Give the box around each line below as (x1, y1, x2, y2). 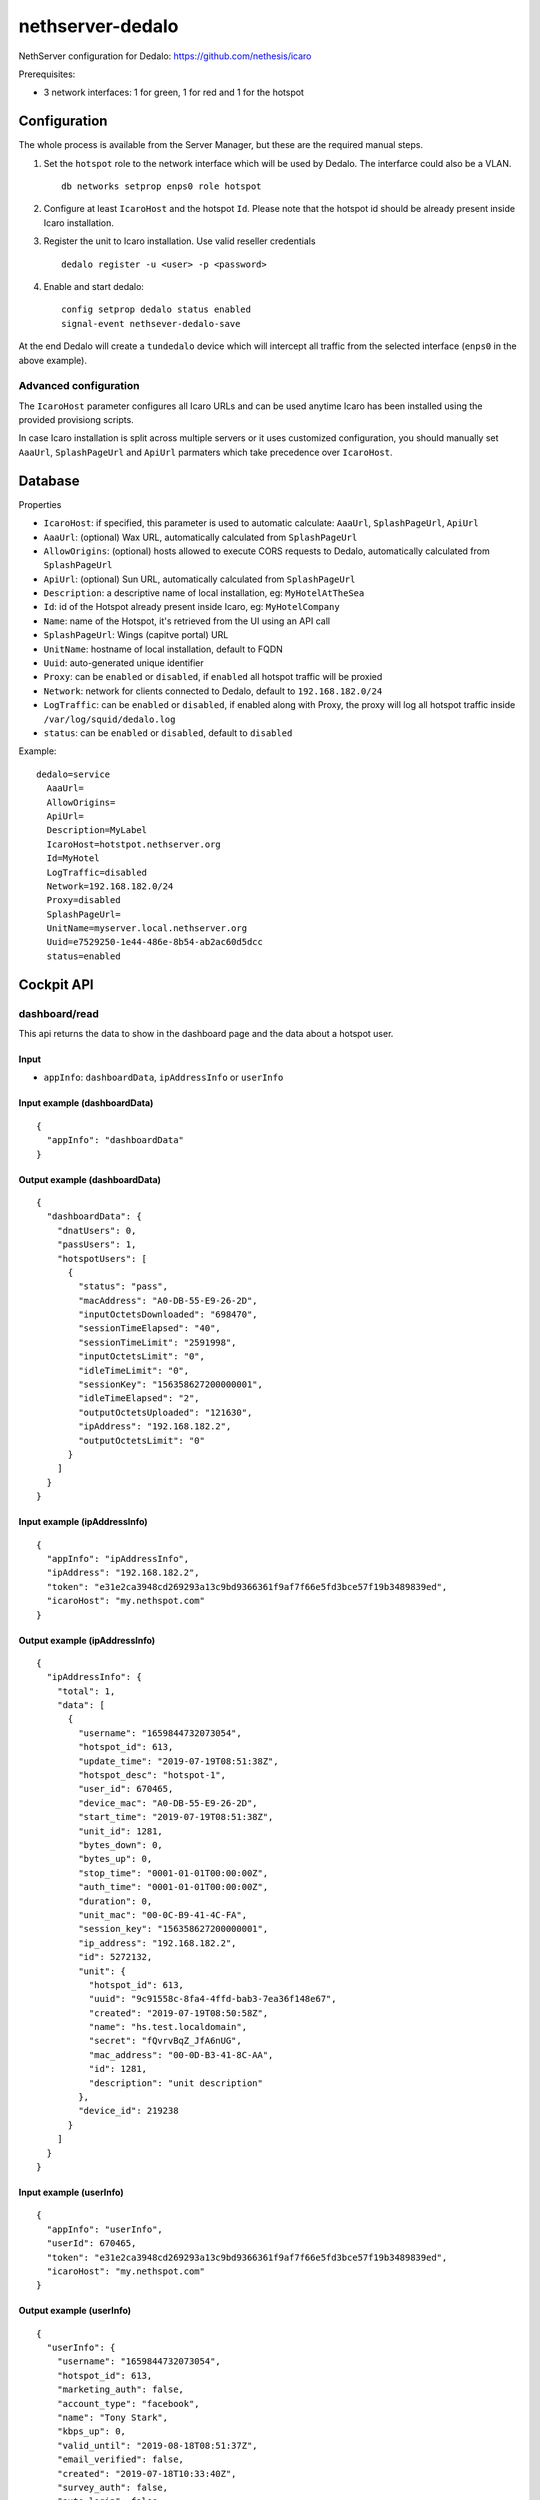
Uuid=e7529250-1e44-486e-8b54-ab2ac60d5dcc (46, 936, 264, 948)
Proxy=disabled (46, 895, 121, 906)
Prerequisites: (18, 68, 76, 80)
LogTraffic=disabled (46, 866, 148, 878)
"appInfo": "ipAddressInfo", (46, 1553, 190, 1564)
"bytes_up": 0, (78, 1853, 153, 1865)
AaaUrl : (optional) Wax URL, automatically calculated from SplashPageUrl (43, 531, 358, 543)
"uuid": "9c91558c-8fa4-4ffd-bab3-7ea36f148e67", (88, 1993, 337, 2005)
